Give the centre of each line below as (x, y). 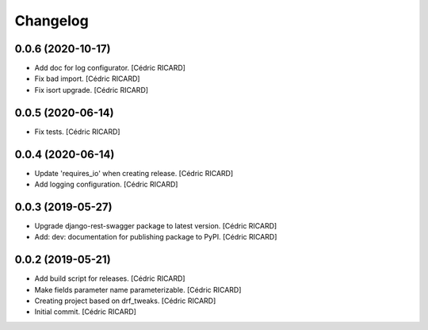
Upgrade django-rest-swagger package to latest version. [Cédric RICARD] (156, 225)
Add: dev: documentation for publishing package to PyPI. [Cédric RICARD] (156, 237)
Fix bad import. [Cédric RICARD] (87, 79)
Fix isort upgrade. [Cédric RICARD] (92, 90)
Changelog (52, 21)
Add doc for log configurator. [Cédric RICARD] (110, 68)
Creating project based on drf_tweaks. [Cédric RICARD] (125, 301)
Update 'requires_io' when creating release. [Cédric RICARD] (134, 173)
